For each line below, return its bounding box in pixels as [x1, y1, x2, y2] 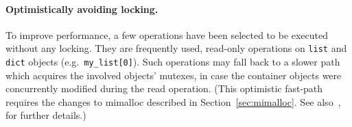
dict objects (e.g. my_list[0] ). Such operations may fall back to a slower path [5, 55, 340, 69]
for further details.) [5, 108, 86, 122]
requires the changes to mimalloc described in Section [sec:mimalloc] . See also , [5, 94, 341, 109]
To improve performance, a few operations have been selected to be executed [5, 27, 329, 42]
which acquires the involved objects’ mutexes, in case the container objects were [5, 68, 342, 82]
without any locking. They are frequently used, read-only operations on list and [5, 41, 347, 55]
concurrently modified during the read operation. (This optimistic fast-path [5, 81, 323, 96]
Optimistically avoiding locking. [5, 1, 159, 16]
